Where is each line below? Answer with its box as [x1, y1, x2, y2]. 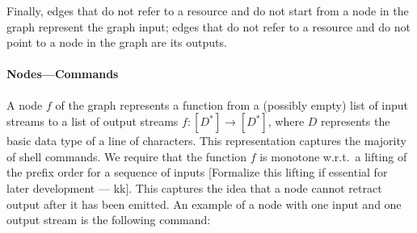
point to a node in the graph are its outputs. [6, 34, 227, 51]
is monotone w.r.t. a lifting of [259, 148, 407, 164]
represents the [321, 113, 390, 130]
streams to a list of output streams [6, 113, 179, 130]
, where [267, 113, 305, 130]
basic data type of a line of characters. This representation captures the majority [6, 132, 406, 149]
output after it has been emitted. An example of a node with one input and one [6, 195, 402, 212]
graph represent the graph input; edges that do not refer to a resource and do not [6, 18, 411, 35]
